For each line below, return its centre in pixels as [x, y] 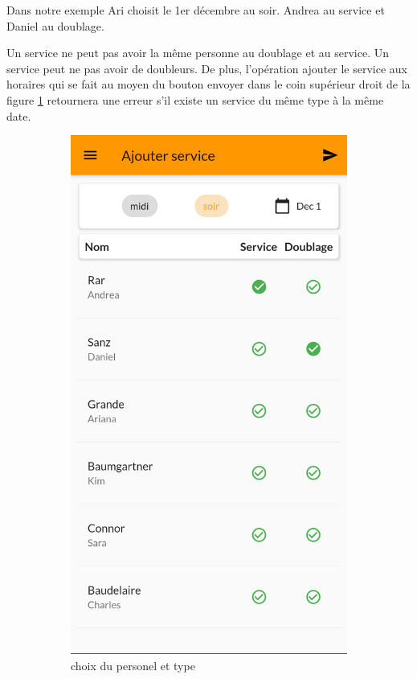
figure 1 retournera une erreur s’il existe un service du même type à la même [195, 99]
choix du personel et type [133, 665]
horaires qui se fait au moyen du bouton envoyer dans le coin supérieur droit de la [208, 84]
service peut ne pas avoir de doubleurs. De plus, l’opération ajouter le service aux [207, 68]
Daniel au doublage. [55, 25]
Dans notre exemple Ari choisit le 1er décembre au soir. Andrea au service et [196, 10]
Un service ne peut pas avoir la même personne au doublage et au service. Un [198, 53]
